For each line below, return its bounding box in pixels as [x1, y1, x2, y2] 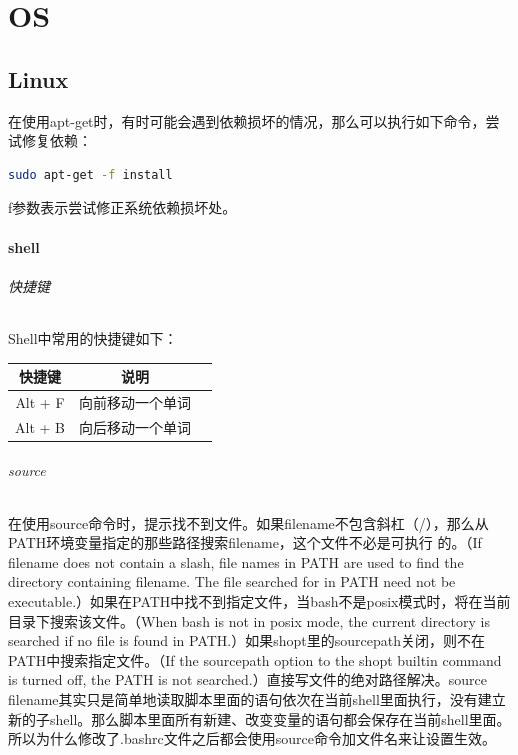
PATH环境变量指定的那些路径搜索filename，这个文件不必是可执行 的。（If [8, 532, 482, 553]
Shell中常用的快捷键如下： [8, 327, 178, 348]
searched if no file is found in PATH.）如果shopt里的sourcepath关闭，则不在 [8, 630, 486, 651]
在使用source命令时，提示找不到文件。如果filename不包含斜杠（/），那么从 [8, 512, 489, 533]
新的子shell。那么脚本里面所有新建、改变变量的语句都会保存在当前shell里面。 [8, 708, 511, 729]
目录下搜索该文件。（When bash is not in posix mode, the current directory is [8, 610, 490, 631]
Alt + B [15, 416, 65, 437]
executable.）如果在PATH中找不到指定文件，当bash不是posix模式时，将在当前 [8, 590, 511, 611]
